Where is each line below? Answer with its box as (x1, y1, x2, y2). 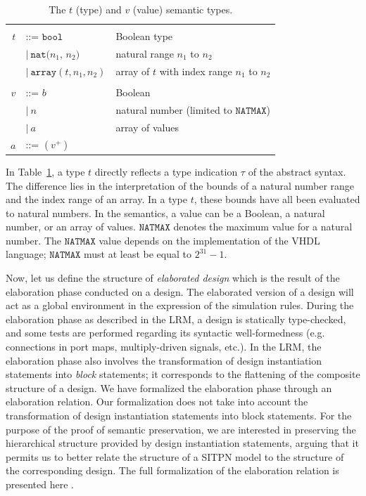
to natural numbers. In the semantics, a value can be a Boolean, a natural (6, 205, 325, 220)
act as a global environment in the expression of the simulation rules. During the (6, 298, 354, 313)
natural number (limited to (115, 102, 232, 117)
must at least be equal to (84, 247, 192, 261)
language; (6, 247, 46, 261)
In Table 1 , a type (6, 164, 85, 178)
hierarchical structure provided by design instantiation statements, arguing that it (6, 436, 359, 450)
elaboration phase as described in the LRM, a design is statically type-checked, (6, 311, 346, 326)
